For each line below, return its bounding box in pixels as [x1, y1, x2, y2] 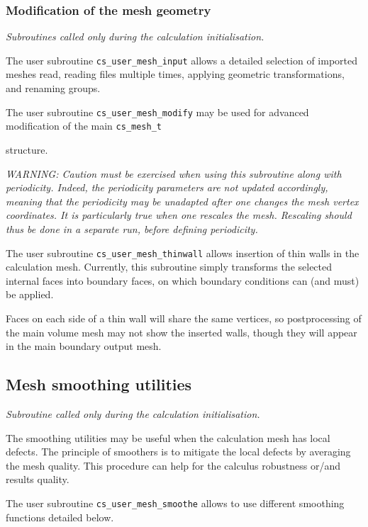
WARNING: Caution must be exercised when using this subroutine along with [6, 166, 342, 181]
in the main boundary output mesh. [6, 339, 162, 353]
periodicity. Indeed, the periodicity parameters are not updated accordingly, [6, 180, 328, 195]
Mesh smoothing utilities [6, 373, 192, 395]
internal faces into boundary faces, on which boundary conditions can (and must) [6, 273, 359, 288]
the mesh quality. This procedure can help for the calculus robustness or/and [6, 458, 341, 472]
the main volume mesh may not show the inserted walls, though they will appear [6, 324, 357, 339]
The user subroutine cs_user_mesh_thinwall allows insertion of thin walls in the [6, 245, 359, 260]
